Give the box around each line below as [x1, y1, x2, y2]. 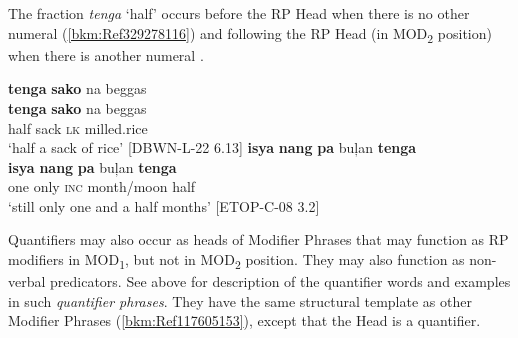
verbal [8, 271, 46, 292]
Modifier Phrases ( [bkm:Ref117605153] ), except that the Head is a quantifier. [8, 310, 481, 331]
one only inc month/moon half [8, 176, 196, 197]
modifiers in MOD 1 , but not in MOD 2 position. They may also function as [8, 249, 465, 272]
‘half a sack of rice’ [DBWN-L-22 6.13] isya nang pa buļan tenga [8, 137, 417, 158]
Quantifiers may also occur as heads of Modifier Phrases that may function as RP [8, 229, 509, 250]
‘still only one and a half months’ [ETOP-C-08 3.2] [8, 195, 320, 216]
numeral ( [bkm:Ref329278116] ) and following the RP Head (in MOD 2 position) [8, 22, 492, 46]
